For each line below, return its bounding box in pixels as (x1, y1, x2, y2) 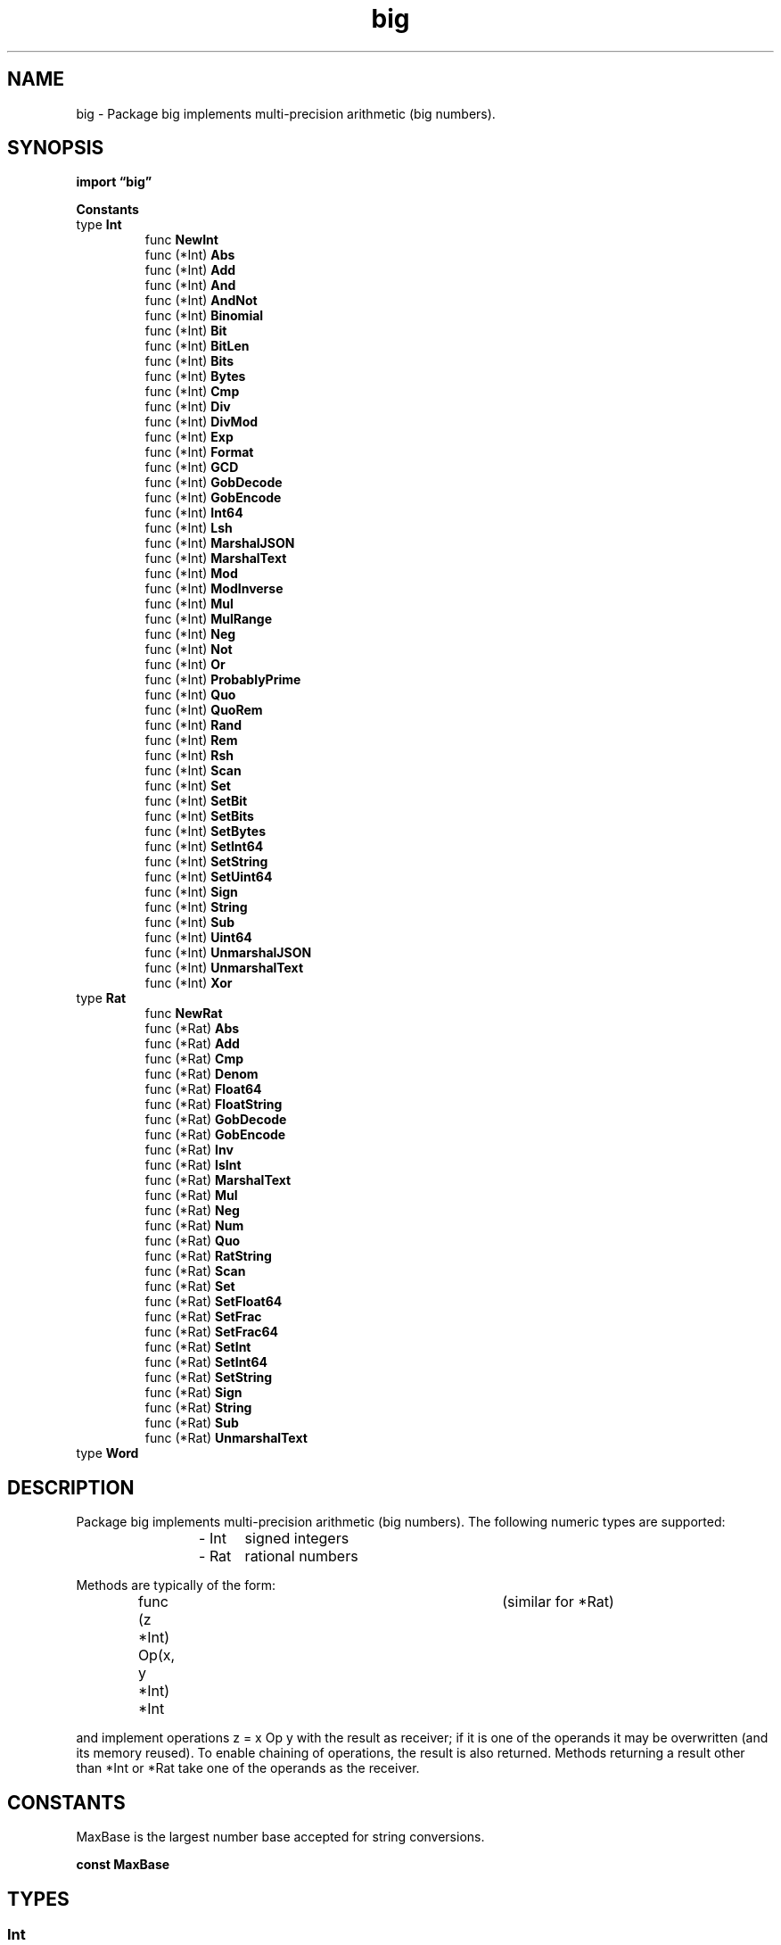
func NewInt (144, 232, 218, 248)
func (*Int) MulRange (144, 611, 272, 627)
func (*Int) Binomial (144, 308, 264, 324)
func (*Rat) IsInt (144, 1157, 242, 1173)
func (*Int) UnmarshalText (144, 960, 304, 976)
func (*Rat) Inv (144, 1142, 234, 1158)
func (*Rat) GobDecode (144, 1112, 287, 1128)
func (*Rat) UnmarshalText (144, 1430, 308, 1446)
